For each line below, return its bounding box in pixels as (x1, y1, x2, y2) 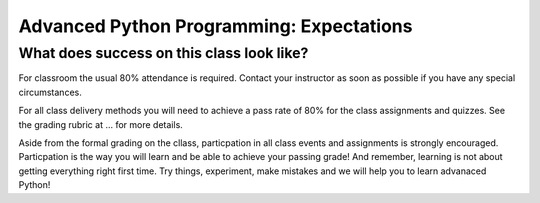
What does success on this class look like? (18, 44, 309, 62)
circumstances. (18, 86, 82, 98)
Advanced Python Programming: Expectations (18, 15, 413, 37)
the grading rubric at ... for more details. (18, 118, 184, 130)
